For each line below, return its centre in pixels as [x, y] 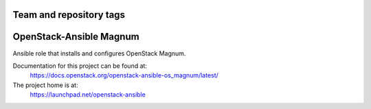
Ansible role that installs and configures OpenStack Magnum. [99, 53]
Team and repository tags [69, 15]
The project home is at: [45, 85]
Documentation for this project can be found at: [80, 66]
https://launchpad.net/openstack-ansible [88, 95]
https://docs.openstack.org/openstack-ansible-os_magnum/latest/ [124, 75]
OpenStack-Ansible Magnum [76, 37]
